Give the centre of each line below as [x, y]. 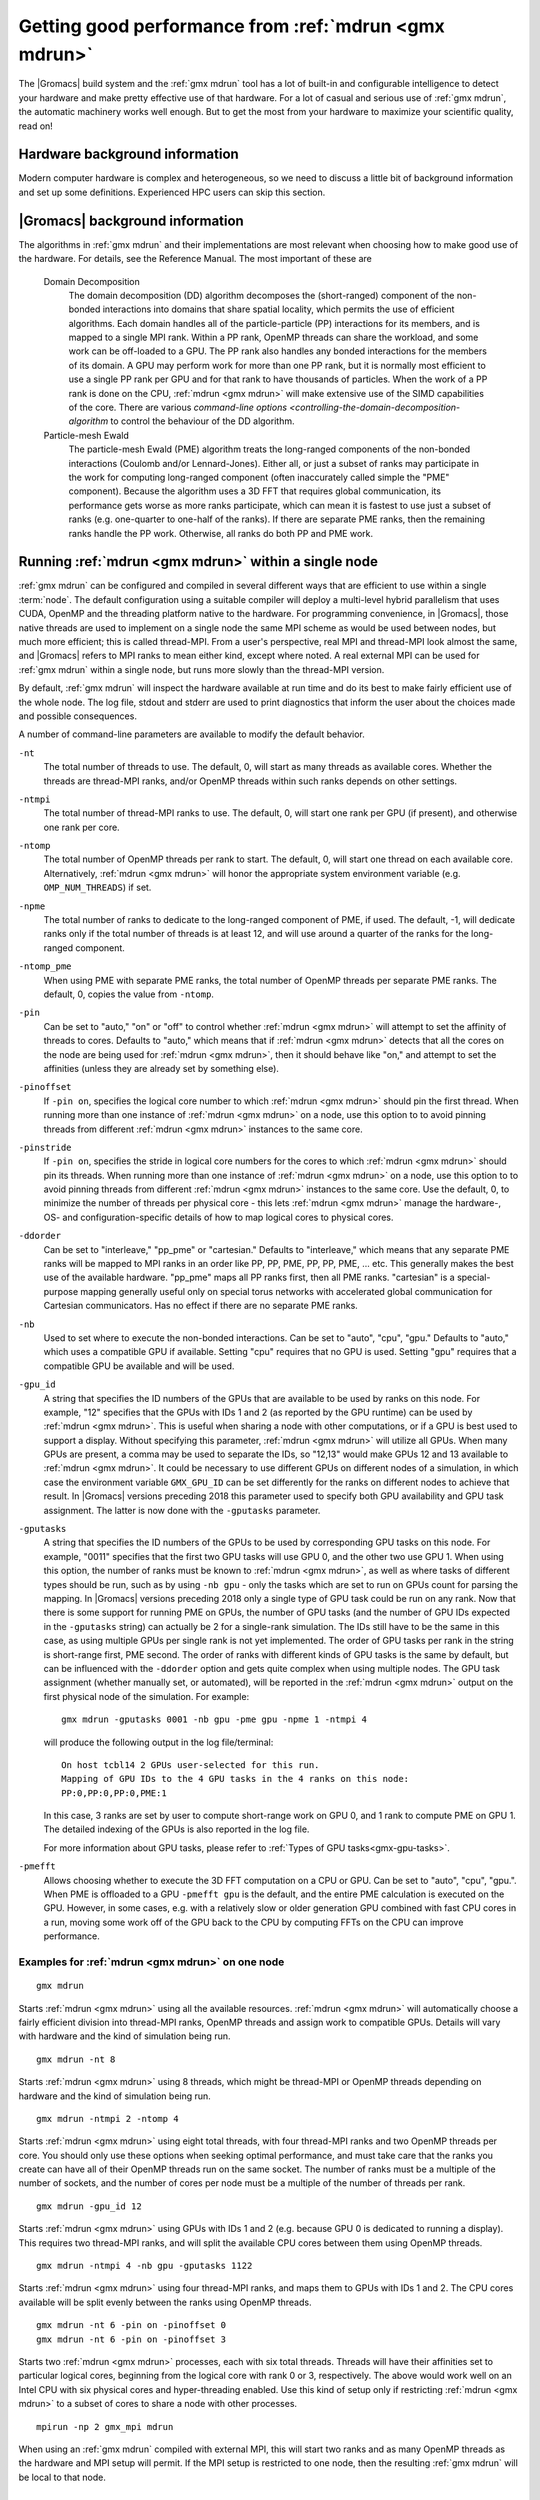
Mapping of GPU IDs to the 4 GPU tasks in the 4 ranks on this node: [235, 1779]
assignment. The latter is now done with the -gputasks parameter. [182, 1510]
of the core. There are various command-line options [178, 407]
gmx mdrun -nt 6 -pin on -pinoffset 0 [131, 2325]
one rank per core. [81, 827]
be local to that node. [62, 2477]
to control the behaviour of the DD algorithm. [202, 421]
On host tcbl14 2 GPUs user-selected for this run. [190, 1764]
